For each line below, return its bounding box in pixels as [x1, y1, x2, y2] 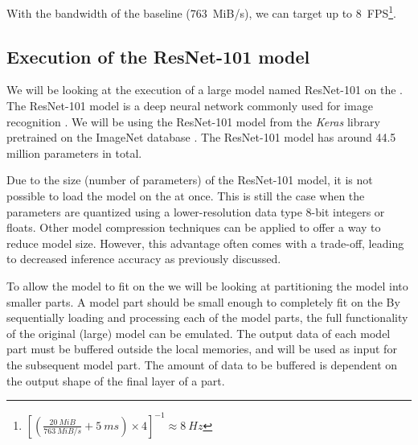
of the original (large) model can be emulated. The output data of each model [6, 324, 391, 341]
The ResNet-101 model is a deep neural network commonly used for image [6, 97, 373, 114]
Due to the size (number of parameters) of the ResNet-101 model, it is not [6, 171, 373, 188]
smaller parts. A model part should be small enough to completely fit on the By [6, 293, 400, 310]
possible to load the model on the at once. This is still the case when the [6, 187, 365, 204]
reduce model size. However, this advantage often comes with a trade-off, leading [6, 234, 404, 251]
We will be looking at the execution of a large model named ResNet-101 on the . [6, 81, 403, 98]
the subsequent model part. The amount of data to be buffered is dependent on [6, 356, 398, 373]
